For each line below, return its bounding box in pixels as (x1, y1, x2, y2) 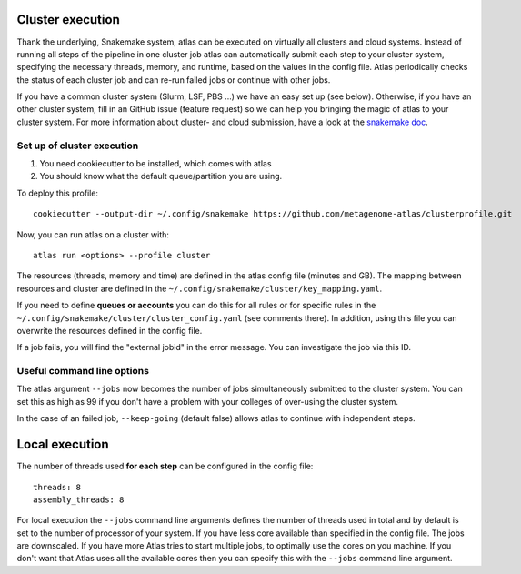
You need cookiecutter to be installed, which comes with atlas (39, 158, 272, 168)
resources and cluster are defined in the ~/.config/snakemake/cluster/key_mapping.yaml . (16, 283, 383, 294)
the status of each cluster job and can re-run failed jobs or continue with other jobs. (16, 74, 331, 86)
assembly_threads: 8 (33, 494, 125, 505)
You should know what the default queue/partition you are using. (39, 171, 283, 182)
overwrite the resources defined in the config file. (16, 325, 203, 336)
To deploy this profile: (16, 187, 99, 198)
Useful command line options (16, 365, 150, 378)
